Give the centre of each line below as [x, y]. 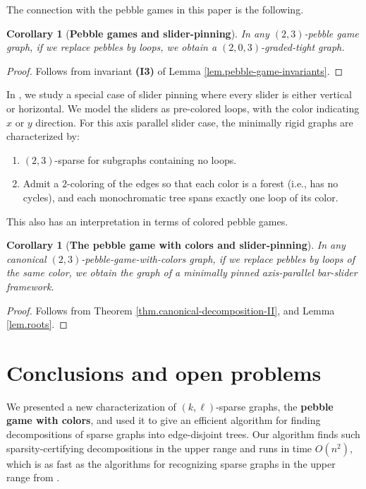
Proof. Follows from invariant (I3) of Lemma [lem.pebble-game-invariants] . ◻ [175, 70]
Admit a [41, 183]
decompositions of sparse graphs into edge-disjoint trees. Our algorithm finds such [183, 434]
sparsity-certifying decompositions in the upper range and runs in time [159, 448]
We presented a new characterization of [91, 406]
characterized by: [43, 136]
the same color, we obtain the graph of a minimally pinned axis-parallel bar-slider [182, 272]
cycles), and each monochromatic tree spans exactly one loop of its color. [181, 197]
